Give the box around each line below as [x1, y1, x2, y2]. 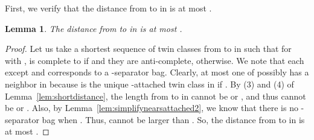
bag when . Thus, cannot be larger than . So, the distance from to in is [42, 113, 305, 126]
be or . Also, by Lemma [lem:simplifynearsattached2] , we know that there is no [5, 101, 298, 114]
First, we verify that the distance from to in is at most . [5, 2, 212, 14]
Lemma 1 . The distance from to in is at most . [5, 22, 182, 34]
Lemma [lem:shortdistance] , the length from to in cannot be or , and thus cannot [5, 89, 306, 102]
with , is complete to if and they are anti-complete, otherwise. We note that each [5, 54, 304, 66]
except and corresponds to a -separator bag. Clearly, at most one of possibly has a [5, 66, 309, 78]
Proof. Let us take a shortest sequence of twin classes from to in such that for [5, 42, 292, 55]
